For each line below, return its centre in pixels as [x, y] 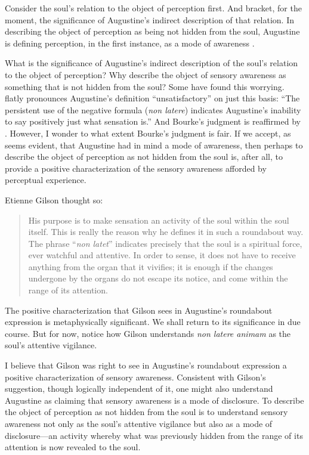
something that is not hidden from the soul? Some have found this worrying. [145, 86]
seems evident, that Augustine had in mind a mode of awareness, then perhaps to [154, 145]
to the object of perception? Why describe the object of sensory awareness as [146, 74]
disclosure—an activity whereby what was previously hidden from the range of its [154, 435]
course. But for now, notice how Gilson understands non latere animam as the [148, 333]
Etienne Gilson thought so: [54, 199]
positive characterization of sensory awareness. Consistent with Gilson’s [135, 377]
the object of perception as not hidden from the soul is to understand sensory [146, 412]
